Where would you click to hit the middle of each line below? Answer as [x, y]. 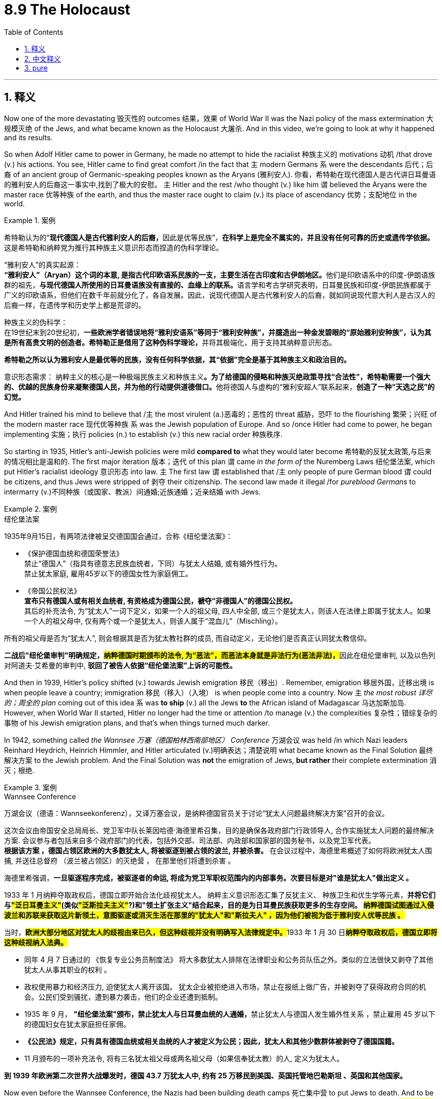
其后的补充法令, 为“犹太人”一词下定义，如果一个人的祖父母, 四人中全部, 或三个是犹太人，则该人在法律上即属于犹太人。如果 [228, 611]
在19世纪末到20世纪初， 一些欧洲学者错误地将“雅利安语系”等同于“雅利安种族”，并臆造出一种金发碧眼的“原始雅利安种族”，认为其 [218, 332]
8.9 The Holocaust [67, 10]
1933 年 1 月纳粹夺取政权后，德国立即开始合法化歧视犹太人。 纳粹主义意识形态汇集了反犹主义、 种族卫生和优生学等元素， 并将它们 [220, 895]
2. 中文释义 [43, 59]
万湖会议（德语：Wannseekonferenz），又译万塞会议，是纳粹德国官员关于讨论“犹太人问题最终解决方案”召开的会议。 [197, 813]
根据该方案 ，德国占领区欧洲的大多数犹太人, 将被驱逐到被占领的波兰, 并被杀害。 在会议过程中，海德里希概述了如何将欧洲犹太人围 [218, 850]
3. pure [36, 68]
